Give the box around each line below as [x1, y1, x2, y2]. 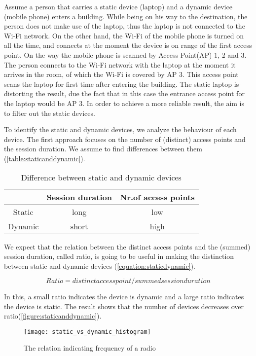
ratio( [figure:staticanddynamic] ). [4, 311, 102, 321]
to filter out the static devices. [4, 107, 95, 118]
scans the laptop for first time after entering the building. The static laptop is [4, 78, 239, 89]
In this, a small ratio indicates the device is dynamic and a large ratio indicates [4, 291, 244, 302]
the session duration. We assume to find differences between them [4, 143, 202, 154]
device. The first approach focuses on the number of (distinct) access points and [4, 134, 246, 144]
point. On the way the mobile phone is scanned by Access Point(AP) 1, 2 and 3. [4, 49, 247, 60]
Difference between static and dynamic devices [21, 171, 182, 183]
